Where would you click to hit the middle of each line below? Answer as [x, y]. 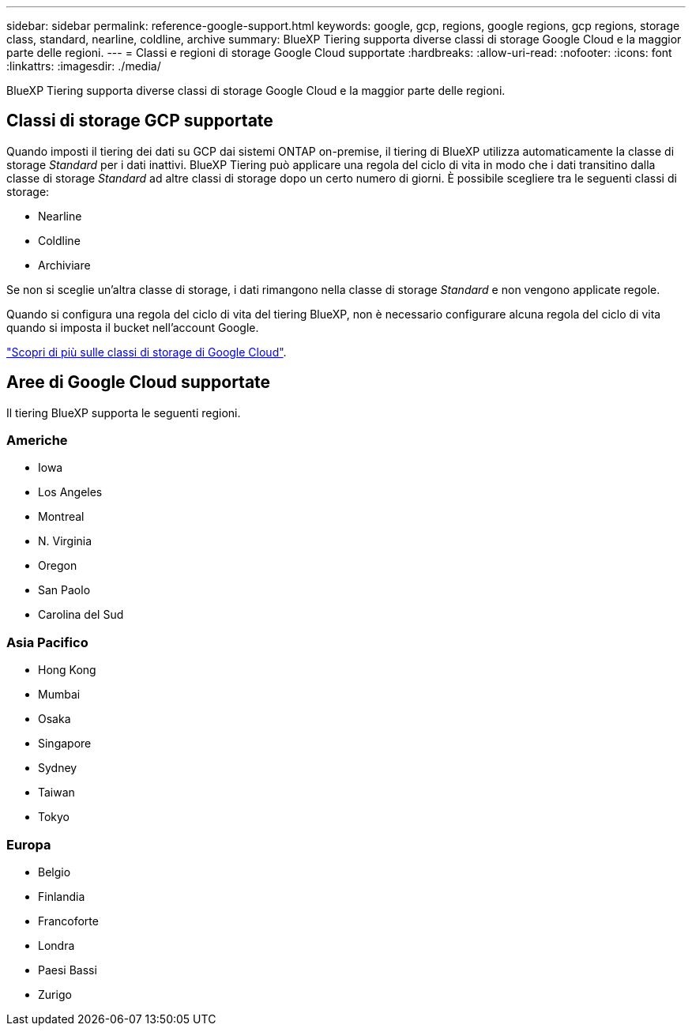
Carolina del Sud [81, 615]
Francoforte [68, 921]
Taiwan [56, 793]
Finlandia [62, 896]
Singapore [65, 744]
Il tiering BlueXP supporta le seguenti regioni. [124, 412]
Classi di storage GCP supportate [140, 121]
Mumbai [59, 695]
